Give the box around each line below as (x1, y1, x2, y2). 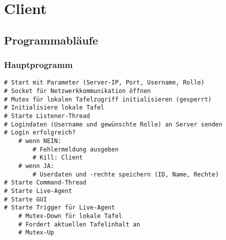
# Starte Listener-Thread (4, 112, 90, 119)
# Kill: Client (32, 154, 83, 161)
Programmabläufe (4, 32, 98, 47)
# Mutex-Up (18, 229, 54, 236)
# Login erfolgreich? (4, 129, 76, 136)
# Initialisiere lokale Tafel (4, 104, 104, 111)
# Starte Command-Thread (4, 179, 86, 186)
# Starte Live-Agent (4, 187, 72, 194)
